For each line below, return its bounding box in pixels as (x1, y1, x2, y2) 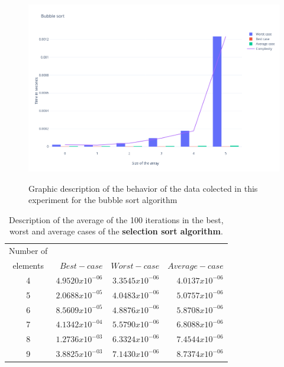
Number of (9, 244, 48, 257)
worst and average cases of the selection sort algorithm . (9, 225, 223, 237)
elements (12, 259, 44, 271)
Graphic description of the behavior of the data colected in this (28, 182, 258, 194)
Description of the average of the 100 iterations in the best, (9, 213, 224, 226)
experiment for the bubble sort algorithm (28, 194, 177, 206)
